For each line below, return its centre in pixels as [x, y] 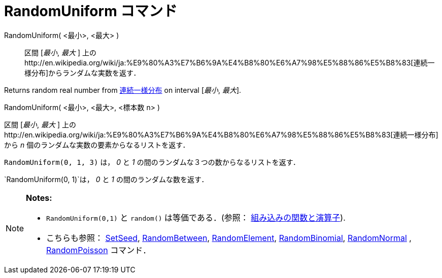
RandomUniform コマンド [91, 11]
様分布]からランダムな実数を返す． [82, 73]
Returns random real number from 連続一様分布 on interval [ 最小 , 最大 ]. [123, 90]
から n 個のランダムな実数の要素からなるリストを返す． [97, 145]
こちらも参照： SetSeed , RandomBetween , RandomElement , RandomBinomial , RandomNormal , [229, 238]
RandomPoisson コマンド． [99, 250]
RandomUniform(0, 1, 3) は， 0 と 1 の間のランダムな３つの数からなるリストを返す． [152, 162]
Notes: [39, 198]
